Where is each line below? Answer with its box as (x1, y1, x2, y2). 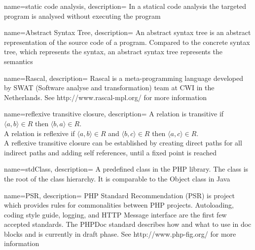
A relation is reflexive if (4, 128, 75, 138)
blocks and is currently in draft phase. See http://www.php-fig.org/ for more (4, 228, 236, 239)
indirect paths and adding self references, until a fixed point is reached (4, 147, 217, 157)
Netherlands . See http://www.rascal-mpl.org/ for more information (4, 92, 207, 102)
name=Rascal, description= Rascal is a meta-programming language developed (4, 72, 243, 83)
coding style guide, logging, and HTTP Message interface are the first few (4, 209, 227, 219)
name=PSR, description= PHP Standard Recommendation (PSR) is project (4, 190, 235, 200)
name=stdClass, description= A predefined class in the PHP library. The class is (4, 164, 249, 174)
